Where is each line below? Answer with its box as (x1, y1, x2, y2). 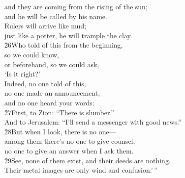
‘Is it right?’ (4, 69, 40, 79)
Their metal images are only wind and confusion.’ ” (4, 165, 157, 175)
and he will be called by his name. (4, 11, 107, 21)
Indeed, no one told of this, (4, 78, 86, 88)
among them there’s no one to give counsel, (4, 136, 135, 146)
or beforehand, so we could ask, (4, 59, 99, 69)
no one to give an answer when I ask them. (4, 145, 134, 155)
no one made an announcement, (4, 88, 100, 98)
